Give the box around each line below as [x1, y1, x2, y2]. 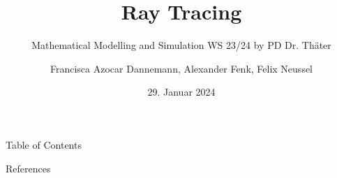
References [6, 161, 51, 175]
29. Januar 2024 [147, 84, 216, 99]
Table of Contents [6, 137, 82, 151]
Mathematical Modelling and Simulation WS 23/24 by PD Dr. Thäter [31, 38, 331, 52]
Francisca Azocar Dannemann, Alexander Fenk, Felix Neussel [50, 61, 313, 75]
